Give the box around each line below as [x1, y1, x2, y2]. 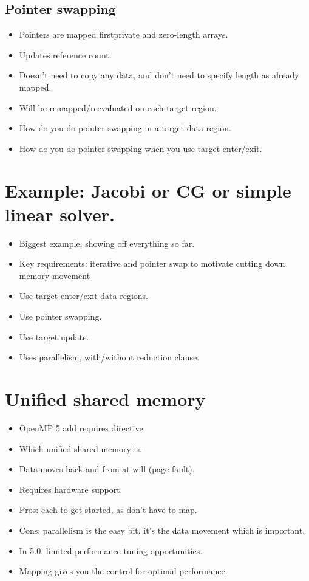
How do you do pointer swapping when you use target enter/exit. [19, 142, 262, 154]
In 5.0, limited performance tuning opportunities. [19, 544, 203, 557]
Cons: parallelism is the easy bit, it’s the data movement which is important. [19, 523, 305, 536]
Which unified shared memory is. [19, 442, 142, 455]
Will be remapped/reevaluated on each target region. [19, 101, 217, 114]
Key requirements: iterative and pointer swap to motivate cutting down [19, 257, 285, 270]
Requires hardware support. [19, 483, 123, 495]
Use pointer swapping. [19, 310, 102, 323]
